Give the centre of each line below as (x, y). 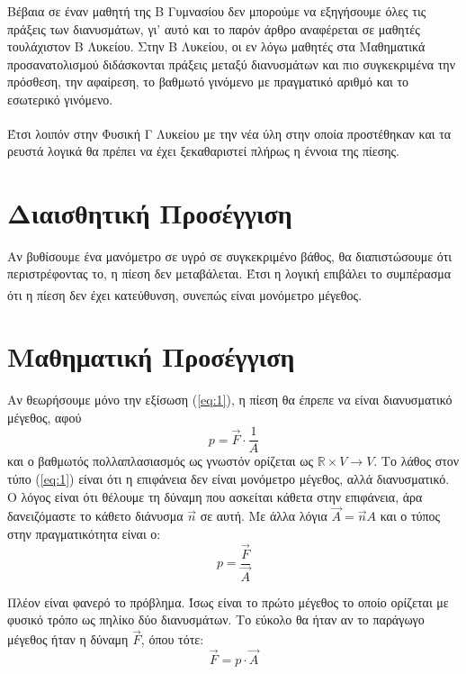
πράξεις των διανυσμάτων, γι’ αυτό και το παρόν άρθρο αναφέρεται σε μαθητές (214, 28)
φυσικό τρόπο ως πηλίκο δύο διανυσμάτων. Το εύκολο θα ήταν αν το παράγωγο (216, 619)
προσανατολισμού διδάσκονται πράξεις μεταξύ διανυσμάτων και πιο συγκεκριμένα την (231, 64)
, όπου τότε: (172, 639)
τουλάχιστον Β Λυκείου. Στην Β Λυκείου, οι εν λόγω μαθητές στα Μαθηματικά (216, 46)
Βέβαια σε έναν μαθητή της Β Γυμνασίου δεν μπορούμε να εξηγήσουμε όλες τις (217, 11)
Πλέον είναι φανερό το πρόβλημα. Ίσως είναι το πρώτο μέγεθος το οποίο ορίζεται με (228, 601)
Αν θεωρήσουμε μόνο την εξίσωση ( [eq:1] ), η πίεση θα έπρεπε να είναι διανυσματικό (230, 400)
